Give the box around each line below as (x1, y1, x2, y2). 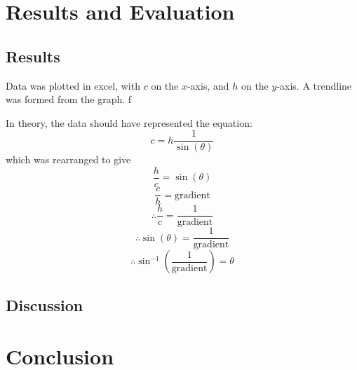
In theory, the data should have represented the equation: (6, 115, 252, 130)
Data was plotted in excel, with (6, 78, 140, 92)
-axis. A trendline (276, 78, 352, 92)
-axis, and (187, 78, 229, 92)
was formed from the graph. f (6, 92, 132, 107)
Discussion (6, 294, 83, 315)
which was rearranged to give (6, 152, 131, 167)
